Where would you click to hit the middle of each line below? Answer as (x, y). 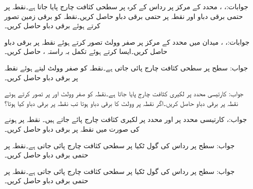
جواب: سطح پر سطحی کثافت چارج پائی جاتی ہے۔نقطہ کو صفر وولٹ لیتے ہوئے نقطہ (126, 67)
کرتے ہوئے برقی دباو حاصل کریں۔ (53, 26)
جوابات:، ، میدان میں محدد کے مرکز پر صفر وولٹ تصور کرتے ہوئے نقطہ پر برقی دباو (127, 42)
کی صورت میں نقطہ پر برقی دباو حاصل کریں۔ (72, 129)
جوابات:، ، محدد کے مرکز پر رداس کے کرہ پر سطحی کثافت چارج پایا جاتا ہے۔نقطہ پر (126, 6)
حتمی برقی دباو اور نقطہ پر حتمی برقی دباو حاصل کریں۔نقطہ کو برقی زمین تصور (124, 16)
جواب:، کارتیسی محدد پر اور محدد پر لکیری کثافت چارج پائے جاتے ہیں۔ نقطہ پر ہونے (126, 119)
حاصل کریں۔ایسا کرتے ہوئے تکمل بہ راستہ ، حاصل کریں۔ (86, 51)
